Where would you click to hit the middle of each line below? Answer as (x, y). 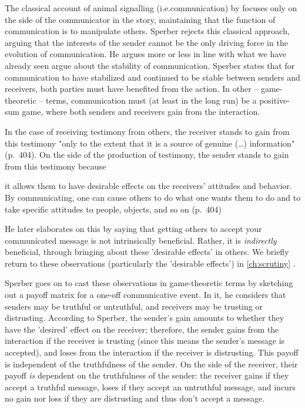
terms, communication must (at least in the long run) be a (151, 100)
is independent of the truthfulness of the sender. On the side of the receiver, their (151, 364)
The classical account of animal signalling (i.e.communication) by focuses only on (151, 8)
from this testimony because (56, 166)
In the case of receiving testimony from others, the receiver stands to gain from (147, 131)
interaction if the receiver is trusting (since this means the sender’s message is (145, 341)
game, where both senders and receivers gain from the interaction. (141, 112)
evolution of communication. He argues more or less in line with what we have (146, 54)
